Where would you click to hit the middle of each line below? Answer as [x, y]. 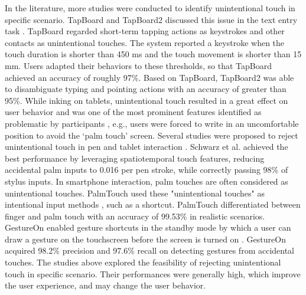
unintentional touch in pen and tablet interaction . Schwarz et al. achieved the [147, 147]
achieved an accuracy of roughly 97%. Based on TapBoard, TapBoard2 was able [149, 77]
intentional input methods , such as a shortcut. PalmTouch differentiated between [153, 204]
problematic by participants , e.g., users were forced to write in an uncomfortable [152, 123]
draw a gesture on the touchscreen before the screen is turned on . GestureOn [145, 239]
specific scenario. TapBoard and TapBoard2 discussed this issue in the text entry [151, 19]
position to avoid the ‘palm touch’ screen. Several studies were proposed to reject [152, 135]
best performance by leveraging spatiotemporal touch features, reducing [135, 158]
